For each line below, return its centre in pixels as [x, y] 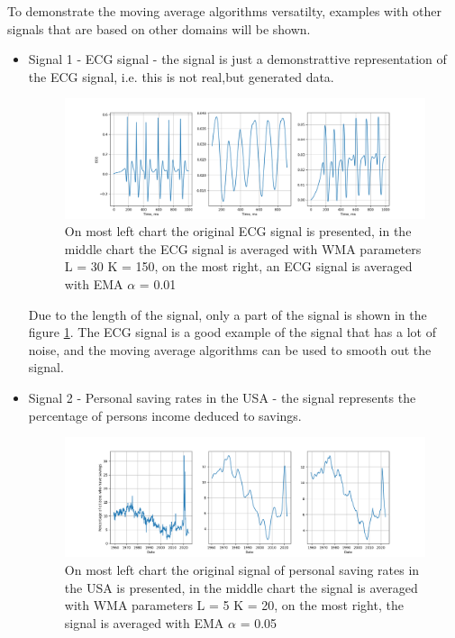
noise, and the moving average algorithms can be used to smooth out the [230, 349]
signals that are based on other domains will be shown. [159, 28]
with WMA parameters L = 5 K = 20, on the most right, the [234, 605]
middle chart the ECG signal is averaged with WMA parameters [243, 248]
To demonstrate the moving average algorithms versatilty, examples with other [224, 11]
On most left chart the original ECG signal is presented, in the [238, 231]
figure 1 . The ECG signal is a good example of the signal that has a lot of [232, 332]
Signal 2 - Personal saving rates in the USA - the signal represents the [222, 397]
